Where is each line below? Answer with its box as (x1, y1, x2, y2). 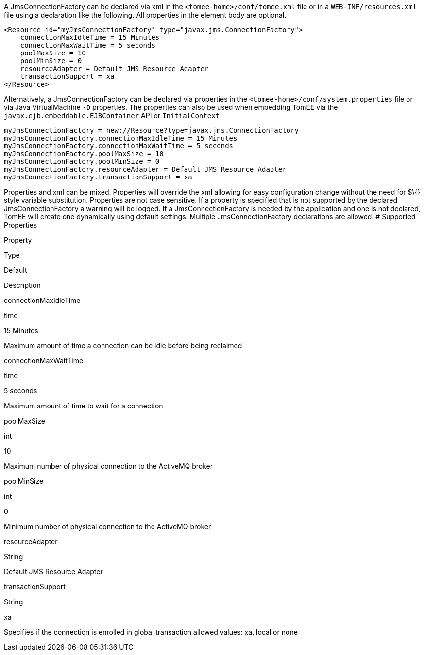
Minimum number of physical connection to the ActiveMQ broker (4, 522, 211, 531)
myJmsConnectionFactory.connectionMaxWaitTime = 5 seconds (4, 142, 234, 150)
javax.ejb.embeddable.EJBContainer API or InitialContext (4, 111, 220, 120)
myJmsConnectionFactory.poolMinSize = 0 (4, 158, 160, 165)
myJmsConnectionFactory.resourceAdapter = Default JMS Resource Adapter (4, 165, 287, 173)
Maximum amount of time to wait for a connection (4, 402, 163, 410)
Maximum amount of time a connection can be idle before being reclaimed (4, 341, 242, 350)
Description (4, 281, 41, 289)
